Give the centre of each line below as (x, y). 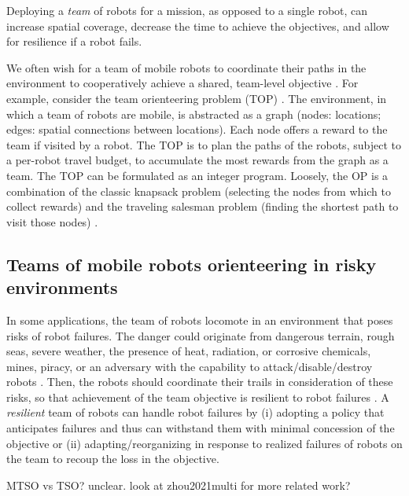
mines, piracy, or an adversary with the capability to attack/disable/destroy (190, 366)
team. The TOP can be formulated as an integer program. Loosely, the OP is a (197, 175)
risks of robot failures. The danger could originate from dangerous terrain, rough (201, 335)
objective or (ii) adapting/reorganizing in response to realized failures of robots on (204, 443)
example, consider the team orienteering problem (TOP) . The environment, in (197, 98)
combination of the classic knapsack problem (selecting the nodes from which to (199, 191)
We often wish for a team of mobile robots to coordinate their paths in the (186, 67)
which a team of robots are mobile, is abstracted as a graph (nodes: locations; (194, 114)
